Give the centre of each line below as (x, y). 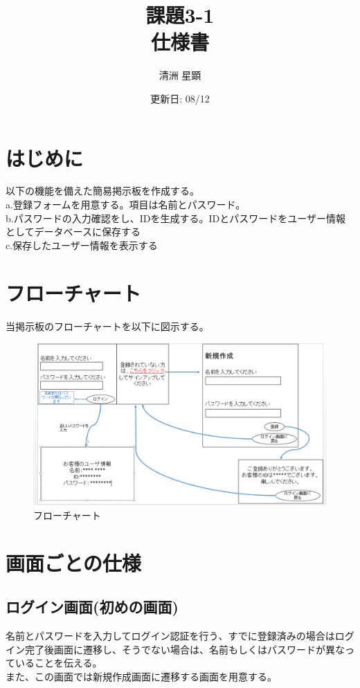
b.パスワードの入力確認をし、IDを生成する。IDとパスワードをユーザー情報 (175, 218)
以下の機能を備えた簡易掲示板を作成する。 (102, 191)
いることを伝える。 (58, 663)
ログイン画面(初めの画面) (92, 607)
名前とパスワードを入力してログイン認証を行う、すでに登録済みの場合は (170, 636)
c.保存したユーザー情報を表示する (82, 245)
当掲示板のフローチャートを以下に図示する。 (107, 326)
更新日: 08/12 (180, 98)
